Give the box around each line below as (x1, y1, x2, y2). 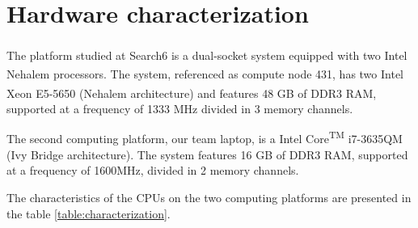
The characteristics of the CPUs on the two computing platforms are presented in (6, 188, 412, 205)
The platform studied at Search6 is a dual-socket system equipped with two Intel (6, 46, 407, 63)
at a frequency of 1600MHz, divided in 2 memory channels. (6, 162, 299, 179)
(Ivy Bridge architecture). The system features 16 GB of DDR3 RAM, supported (6, 146, 408, 163)
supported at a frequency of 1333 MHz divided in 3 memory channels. (6, 99, 353, 116)
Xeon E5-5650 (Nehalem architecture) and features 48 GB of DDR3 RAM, (6, 84, 377, 101)
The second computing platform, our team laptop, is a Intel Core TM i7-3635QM (6, 128, 403, 147)
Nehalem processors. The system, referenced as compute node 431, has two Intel (6, 65, 403, 82)
